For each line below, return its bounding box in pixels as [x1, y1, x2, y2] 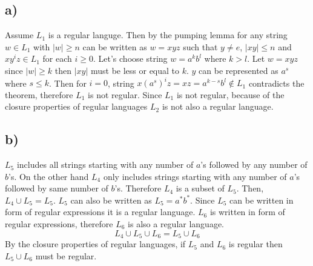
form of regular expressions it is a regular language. [5, 205, 196, 218]
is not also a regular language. [162, 100, 274, 113]
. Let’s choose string [93, 52, 168, 65]
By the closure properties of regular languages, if [5, 238, 186, 250]
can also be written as [70, 193, 152, 206]
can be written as [82, 40, 147, 53]
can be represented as [199, 64, 278, 76]
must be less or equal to [90, 64, 180, 76]
